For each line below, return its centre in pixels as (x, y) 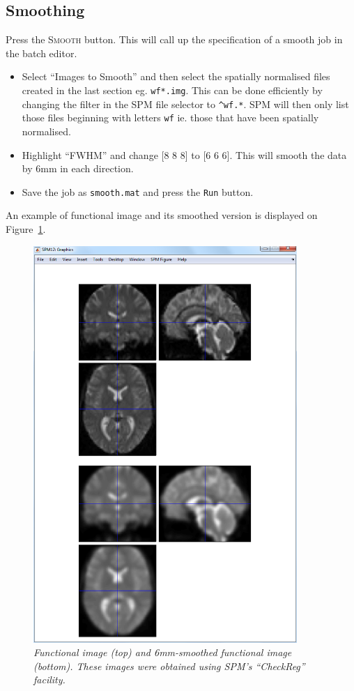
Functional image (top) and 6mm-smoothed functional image (163, 652)
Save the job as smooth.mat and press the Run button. (138, 191)
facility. (49, 679)
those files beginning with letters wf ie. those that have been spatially (170, 117)
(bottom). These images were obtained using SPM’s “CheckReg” (169, 666)
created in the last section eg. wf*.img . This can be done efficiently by (172, 90)
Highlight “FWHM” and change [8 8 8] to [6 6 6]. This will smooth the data (184, 154)
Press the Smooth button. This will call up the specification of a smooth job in (174, 39)
